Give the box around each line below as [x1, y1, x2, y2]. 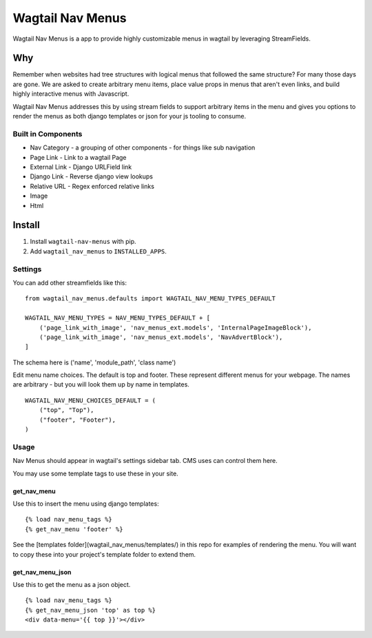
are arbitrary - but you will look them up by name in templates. [12, 380, 189, 389]
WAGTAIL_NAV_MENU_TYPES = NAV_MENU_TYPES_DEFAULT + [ [25, 314, 210, 322]
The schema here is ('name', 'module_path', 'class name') [12, 358, 176, 367]
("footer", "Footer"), [39, 415, 116, 424]
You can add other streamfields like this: [12, 278, 127, 287]
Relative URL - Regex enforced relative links [30, 182, 155, 190]
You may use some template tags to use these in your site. [12, 469, 178, 477]
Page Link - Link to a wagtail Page [30, 153, 127, 161]
